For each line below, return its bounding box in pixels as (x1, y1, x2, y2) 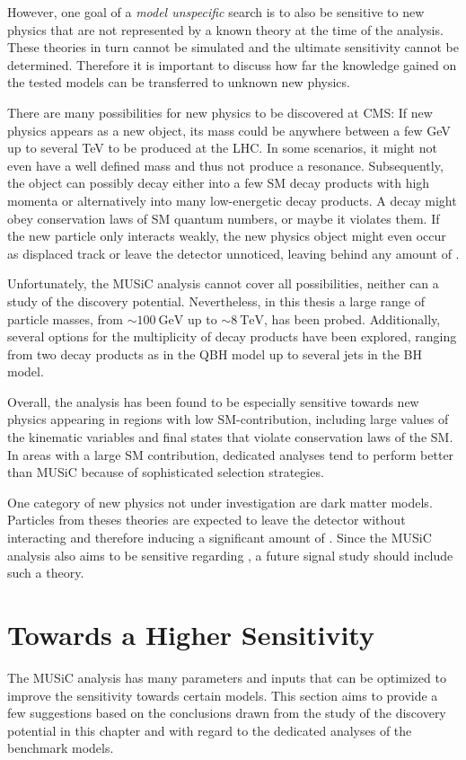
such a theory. (7, 563, 84, 582)
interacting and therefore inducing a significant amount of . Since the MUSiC (7, 528, 432, 547)
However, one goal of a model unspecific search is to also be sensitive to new (7, 3, 425, 21)
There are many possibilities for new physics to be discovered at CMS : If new (7, 102, 433, 121)
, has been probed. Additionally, (264, 309, 441, 328)
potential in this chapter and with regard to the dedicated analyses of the (7, 720, 412, 739)
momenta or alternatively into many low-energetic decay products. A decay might (7, 190, 457, 209)
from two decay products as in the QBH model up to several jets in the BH (7, 344, 423, 363)
